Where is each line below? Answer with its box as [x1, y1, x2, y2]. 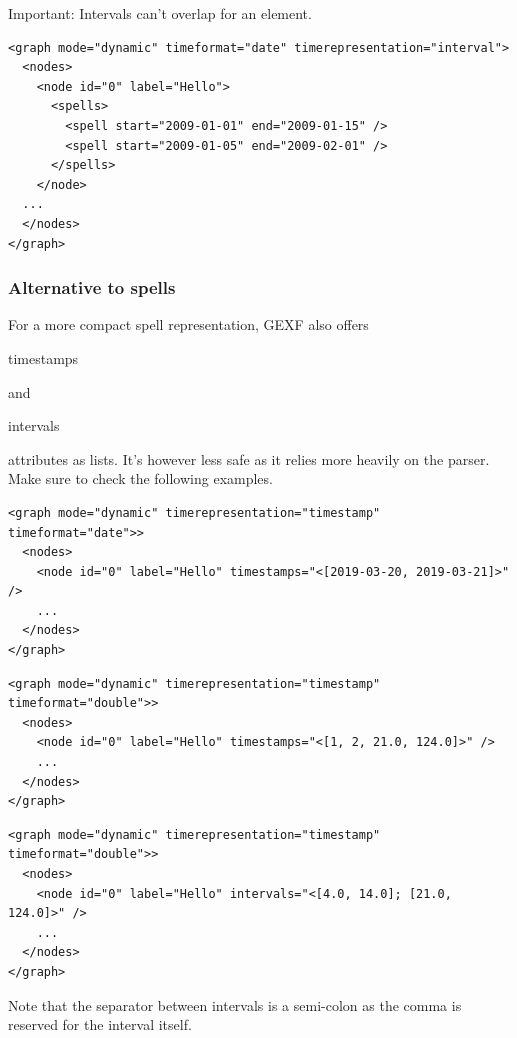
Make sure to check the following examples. [8, 468, 273, 489]
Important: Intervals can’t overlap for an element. [8, 3, 312, 23]
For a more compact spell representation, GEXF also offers [8, 314, 369, 335]
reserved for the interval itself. [8, 1014, 192, 1035]
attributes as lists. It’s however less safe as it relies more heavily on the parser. [8, 448, 490, 469]
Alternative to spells [8, 275, 176, 300]
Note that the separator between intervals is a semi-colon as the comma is [8, 994, 462, 1015]
